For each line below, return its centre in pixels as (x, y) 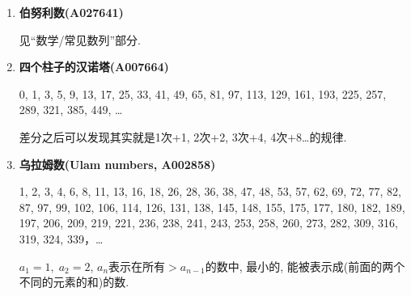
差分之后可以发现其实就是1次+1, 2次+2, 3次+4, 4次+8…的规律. (183, 136)
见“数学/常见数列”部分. (80, 39)
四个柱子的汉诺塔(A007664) (94, 67)
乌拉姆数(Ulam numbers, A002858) (117, 164)
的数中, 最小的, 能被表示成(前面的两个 (305, 266)
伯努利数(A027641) (71, 12)
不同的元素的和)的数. (74, 282)
